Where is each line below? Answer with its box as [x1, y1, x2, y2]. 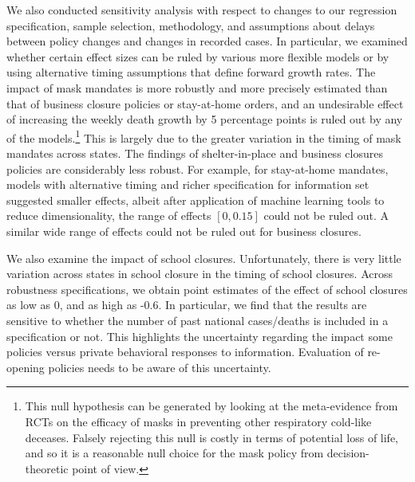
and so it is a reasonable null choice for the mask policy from [25, 445, 324, 461]
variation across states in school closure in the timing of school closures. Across [6, 265, 393, 282]
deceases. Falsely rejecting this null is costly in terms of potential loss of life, [25, 429, 399, 445]
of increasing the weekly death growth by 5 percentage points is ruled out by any [6, 111, 403, 127]
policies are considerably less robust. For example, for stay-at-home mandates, [6, 160, 389, 177]
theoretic [25, 460, 69, 476]
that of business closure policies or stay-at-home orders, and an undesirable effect [6, 95, 404, 112]
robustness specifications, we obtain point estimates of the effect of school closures [6, 280, 408, 297]
